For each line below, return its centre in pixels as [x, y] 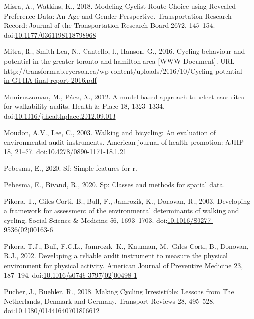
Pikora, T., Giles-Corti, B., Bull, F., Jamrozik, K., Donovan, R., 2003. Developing [127, 201]
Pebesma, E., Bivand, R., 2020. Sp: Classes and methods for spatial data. [114, 184]
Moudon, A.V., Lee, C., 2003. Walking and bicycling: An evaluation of [110, 132]
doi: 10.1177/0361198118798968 [50, 35]
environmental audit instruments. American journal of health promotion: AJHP [124, 142]
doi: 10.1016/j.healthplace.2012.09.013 [60, 115]
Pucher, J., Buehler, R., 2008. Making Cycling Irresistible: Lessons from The [119, 291]
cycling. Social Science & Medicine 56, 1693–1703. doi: [86, 220]
